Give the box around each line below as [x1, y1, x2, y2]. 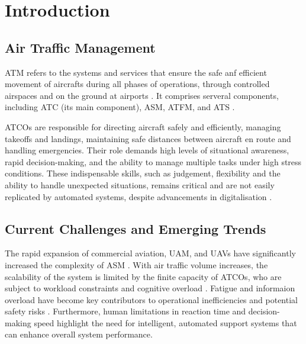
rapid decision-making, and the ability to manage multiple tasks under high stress [5, 155, 302, 168]
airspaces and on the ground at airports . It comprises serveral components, [5, 89, 279, 101]
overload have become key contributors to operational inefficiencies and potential [5, 293, 298, 306]
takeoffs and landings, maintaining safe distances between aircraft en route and [5, 132, 291, 144]
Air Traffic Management [5, 38, 156, 56]
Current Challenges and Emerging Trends [5, 219, 266, 237]
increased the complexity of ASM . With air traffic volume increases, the [5, 258, 268, 271]
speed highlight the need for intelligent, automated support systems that [34, 316, 297, 329]
